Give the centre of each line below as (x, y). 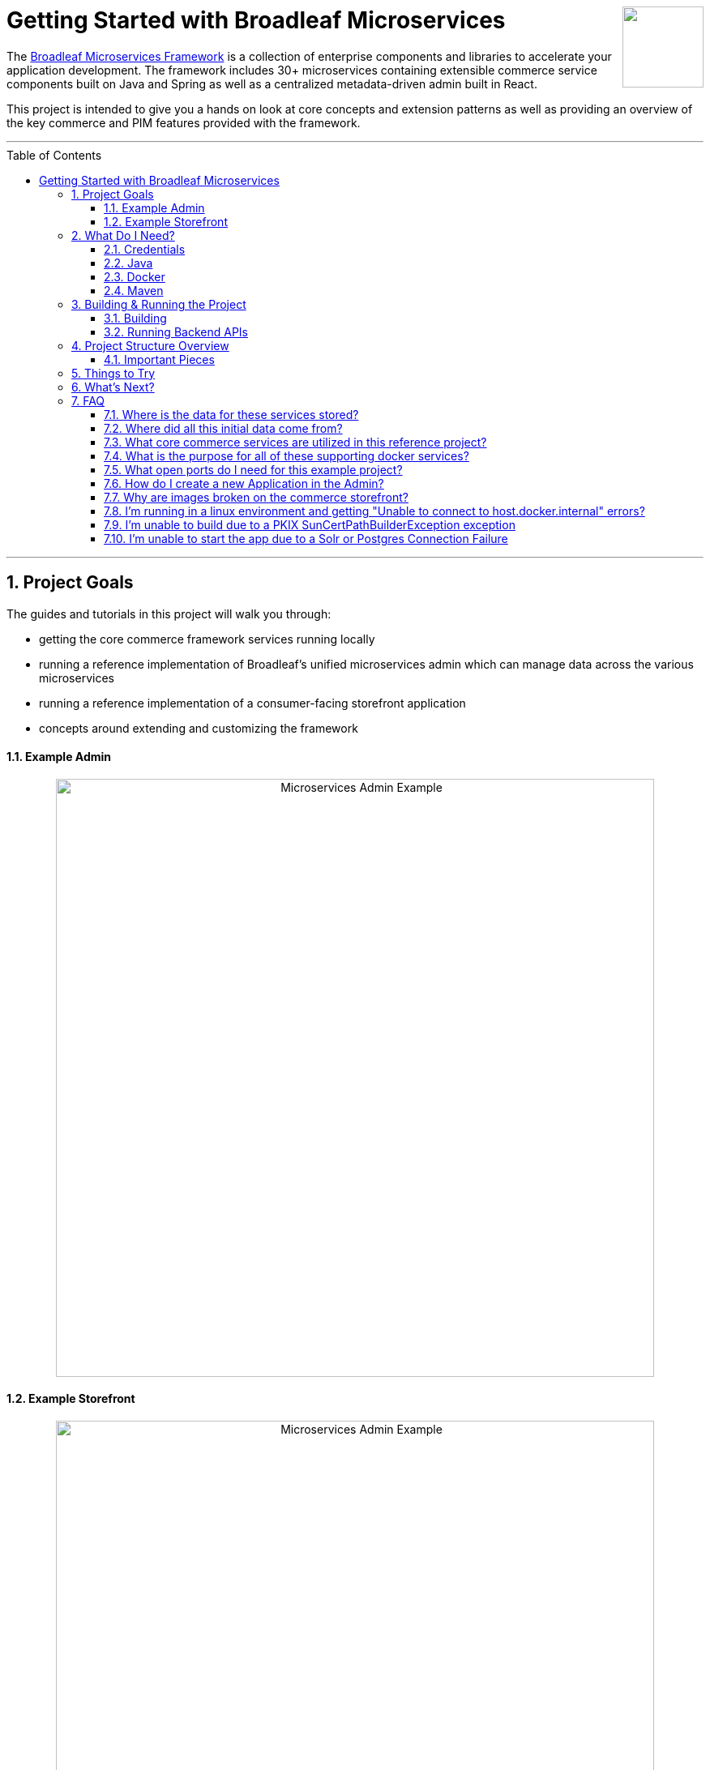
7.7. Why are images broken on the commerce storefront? (256, 497)
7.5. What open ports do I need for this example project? (253, 469)
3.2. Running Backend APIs (176, 331)
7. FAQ (88, 400)
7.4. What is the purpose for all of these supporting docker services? (287, 455)
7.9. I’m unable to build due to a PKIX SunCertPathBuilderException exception (310, 524)
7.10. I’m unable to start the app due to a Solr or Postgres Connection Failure (306, 538)
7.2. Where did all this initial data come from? (223, 428)
